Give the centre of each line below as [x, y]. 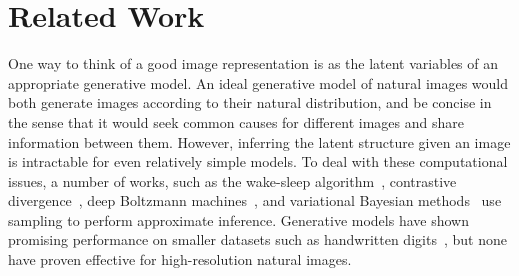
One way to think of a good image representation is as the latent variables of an [253, 63]
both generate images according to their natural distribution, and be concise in [250, 102]
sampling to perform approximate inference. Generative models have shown [238, 219]
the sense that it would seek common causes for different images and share [236, 121]
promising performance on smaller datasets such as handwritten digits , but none [257, 239]
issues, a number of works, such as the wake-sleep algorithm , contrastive [232, 180]
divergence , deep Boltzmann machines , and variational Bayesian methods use [255, 200]
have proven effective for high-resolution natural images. [180, 259]
